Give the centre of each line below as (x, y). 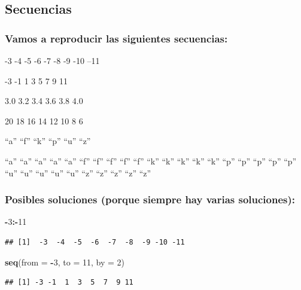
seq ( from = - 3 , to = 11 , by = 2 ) (65, 262)
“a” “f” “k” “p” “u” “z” (48, 141)
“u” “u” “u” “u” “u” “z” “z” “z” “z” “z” (78, 173)
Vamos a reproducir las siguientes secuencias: (116, 38)
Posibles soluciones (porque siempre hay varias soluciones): (150, 199)
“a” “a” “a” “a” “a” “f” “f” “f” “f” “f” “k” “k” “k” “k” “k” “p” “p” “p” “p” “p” (151, 161)
